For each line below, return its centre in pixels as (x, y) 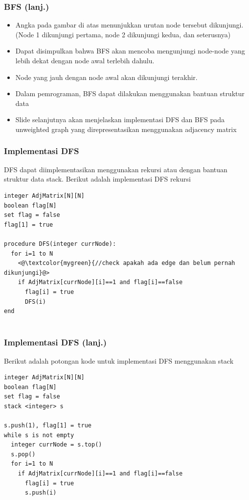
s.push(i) (41, 493)
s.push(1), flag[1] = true (48, 426)
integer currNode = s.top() (57, 445)
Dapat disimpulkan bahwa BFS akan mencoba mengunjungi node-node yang (130, 51)
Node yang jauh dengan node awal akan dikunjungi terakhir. (106, 77)
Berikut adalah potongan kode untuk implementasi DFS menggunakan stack (119, 360)
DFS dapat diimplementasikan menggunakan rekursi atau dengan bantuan (116, 169)
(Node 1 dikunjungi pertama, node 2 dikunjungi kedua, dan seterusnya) (123, 34)
